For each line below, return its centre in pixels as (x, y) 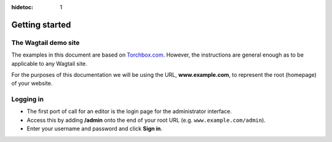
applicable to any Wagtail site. (49, 63)
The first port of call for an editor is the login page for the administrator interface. (129, 111)
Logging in (28, 100)
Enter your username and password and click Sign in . (95, 128)
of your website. (32, 84)
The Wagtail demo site (45, 42)
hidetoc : (22, 7)
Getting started (41, 25)
